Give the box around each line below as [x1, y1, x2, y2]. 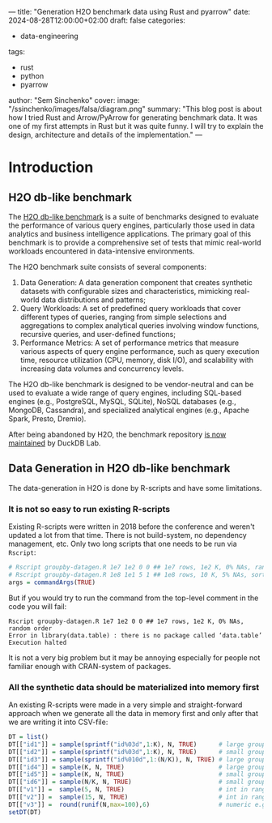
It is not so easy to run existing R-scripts [8, 503, 171, 514]
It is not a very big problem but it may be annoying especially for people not [8, 652, 261, 663]
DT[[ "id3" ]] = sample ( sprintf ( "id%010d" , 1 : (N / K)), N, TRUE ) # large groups [8, 755, 270, 764]
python [19, 71, 45, 80]
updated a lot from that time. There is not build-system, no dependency [8, 531, 247, 540]
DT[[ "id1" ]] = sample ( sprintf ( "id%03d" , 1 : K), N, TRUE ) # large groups [8, 740, 270, 748]
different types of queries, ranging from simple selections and [19, 312, 227, 322]
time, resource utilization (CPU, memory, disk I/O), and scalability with [19, 356, 253, 365]
